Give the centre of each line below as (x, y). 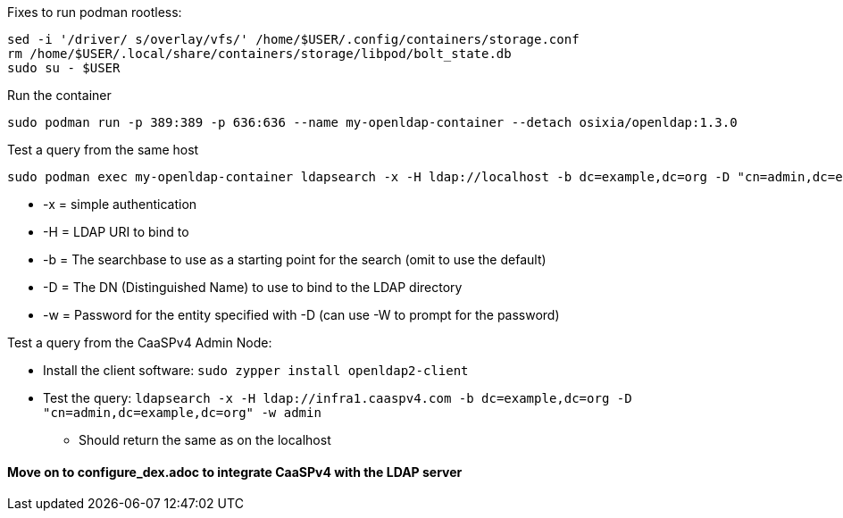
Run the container (59, 95)
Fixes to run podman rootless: (95, 12)
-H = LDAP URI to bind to (116, 232)
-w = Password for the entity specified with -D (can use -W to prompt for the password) (301, 315)
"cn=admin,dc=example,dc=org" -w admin (182, 413)
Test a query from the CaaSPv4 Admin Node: (140, 343)
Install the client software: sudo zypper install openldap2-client (256, 370)
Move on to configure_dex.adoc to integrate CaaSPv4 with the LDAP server (235, 472)
